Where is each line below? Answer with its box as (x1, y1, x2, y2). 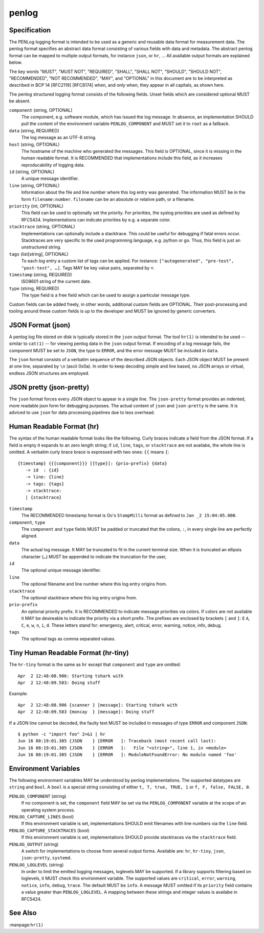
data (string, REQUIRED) (9, 127, 60, 133)
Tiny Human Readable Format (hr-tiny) (9, 649, 129, 657)
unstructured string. (21, 244, 62, 250)
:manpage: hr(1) (9, 922, 44, 928)
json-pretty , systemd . (21, 855, 72, 861)
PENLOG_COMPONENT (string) (9, 793, 66, 799)
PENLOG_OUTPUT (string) (9, 841, 59, 847)
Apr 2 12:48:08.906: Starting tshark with (18, 673, 124, 679)
